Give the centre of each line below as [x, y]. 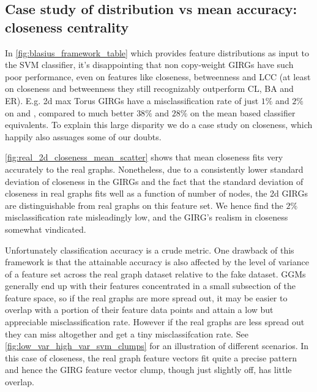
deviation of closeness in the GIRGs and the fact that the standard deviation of [154, 181]
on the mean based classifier [243, 112]
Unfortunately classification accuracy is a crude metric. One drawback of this [150, 250]
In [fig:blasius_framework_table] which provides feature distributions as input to [157, 52]
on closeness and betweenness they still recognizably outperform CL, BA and [149, 89]
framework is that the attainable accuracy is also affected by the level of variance [157, 262]
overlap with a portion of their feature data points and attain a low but [139, 310]
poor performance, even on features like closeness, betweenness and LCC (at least [158, 76]
